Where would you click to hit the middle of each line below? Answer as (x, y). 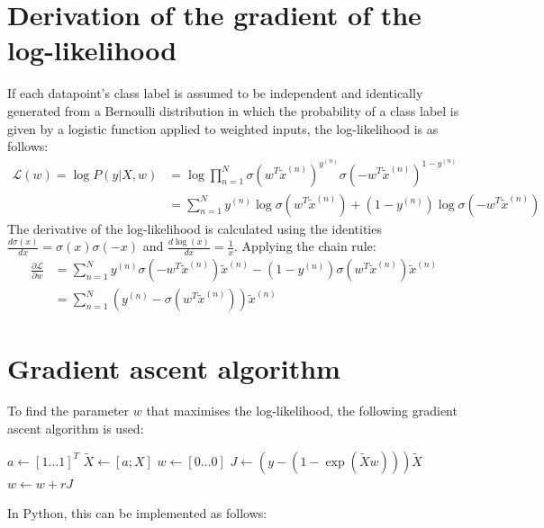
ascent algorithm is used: (76, 429)
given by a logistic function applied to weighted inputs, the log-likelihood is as (223, 128)
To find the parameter (68, 411)
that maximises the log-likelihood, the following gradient (302, 411)
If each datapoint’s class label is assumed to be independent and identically (215, 93)
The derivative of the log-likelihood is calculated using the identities (195, 228)
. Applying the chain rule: (305, 246)
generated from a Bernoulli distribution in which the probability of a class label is (233, 110)
